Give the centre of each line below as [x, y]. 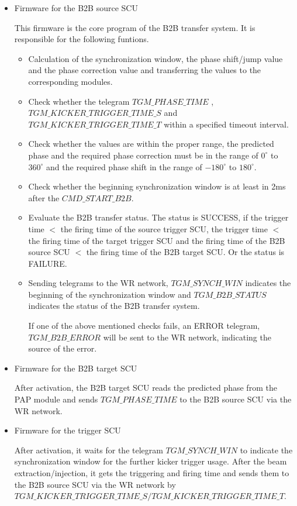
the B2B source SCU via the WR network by [95, 484]
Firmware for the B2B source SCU [76, 8]
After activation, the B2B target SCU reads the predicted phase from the [146, 388]
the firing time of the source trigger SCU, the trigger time [164, 228]
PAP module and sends [56, 399]
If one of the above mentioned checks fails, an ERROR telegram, [144, 326]
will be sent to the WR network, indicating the [187, 337]
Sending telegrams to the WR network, [98, 283]
